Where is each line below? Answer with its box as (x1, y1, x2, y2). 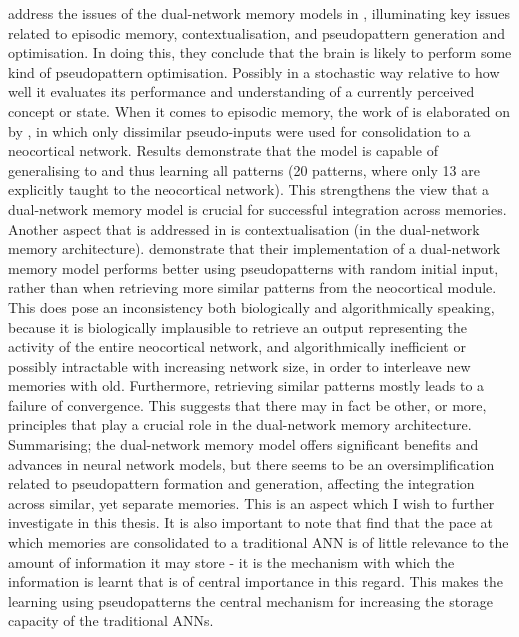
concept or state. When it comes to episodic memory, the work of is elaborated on (8, 100, 511, 121)
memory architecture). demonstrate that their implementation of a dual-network (8, 238, 501, 259)
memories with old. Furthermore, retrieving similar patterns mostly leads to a (8, 375, 485, 396)
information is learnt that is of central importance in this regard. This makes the (8, 571, 503, 592)
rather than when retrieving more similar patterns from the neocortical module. (8, 277, 497, 298)
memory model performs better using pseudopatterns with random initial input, (8, 257, 499, 278)
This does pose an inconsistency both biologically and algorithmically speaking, (8, 296, 495, 317)
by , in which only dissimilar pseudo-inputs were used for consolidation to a (8, 120, 471, 141)
